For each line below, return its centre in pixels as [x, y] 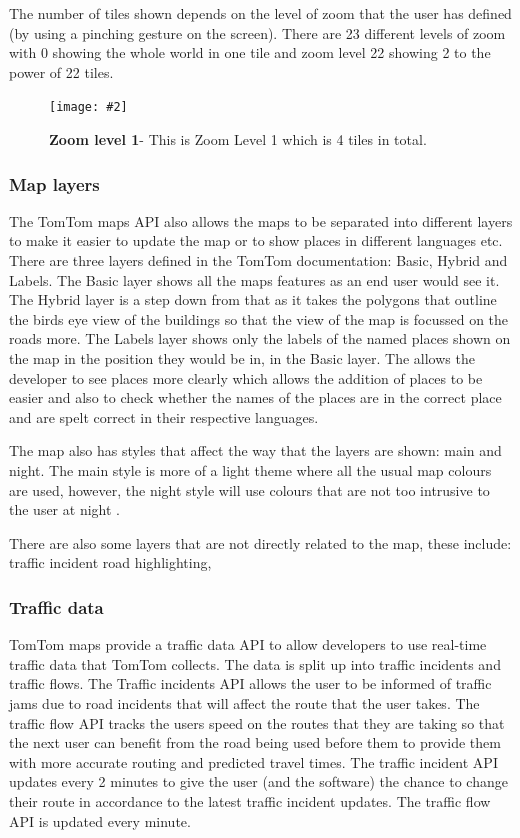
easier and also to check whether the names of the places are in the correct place [255, 397]
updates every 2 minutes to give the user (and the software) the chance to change [258, 781]
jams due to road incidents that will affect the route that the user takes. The [244, 702]
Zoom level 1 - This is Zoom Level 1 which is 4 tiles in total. [238, 139]
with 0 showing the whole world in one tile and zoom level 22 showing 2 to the [250, 52]
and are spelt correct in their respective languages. [164, 416]
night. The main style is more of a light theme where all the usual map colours [250, 469]
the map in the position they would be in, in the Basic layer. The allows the [242, 358]
